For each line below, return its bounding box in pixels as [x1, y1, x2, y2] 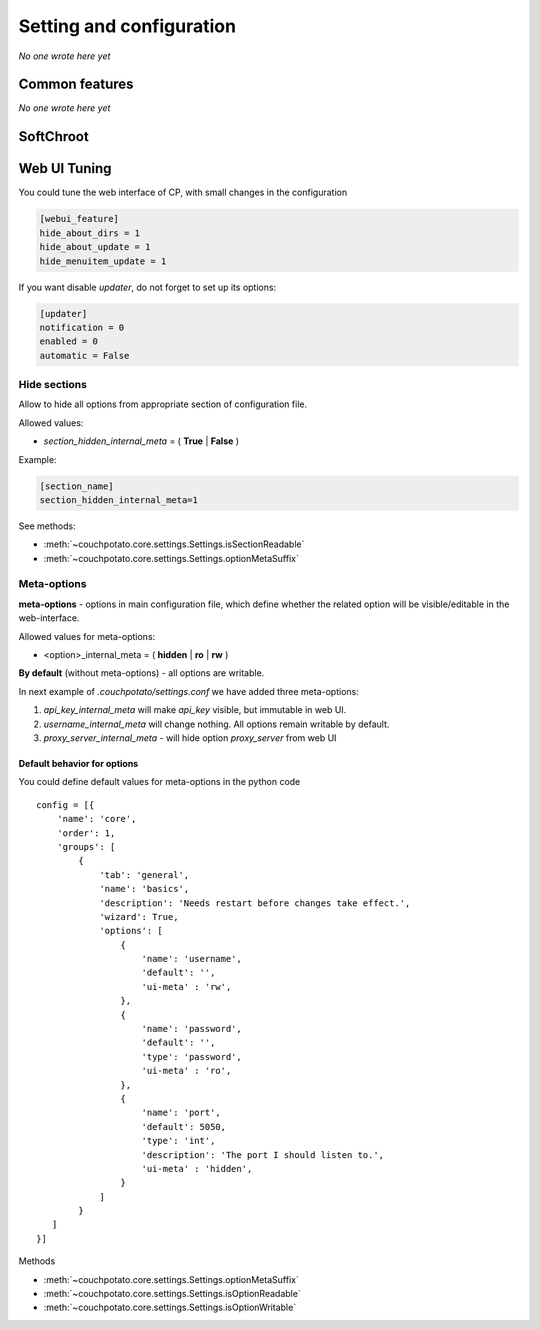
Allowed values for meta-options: [18, 630, 156, 642]
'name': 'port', [141, 1107, 222, 1119]
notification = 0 [39, 321, 125, 333]
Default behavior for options [18, 757, 139, 769]
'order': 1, [56, 827, 116, 839]
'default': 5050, [141, 1121, 227, 1132]
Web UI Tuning [18, 160, 112, 177]
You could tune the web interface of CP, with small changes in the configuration [18, 186, 348, 199]
